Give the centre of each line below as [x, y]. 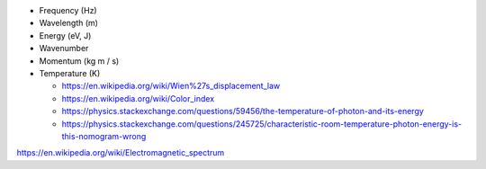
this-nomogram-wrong [104, 136]
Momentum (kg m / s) [79, 61]
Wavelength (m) [69, 23]
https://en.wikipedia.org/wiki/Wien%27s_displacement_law [171, 86]
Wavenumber [64, 49]
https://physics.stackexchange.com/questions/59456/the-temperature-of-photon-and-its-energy [243, 111]
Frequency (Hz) [68, 10]
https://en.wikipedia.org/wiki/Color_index [138, 98]
